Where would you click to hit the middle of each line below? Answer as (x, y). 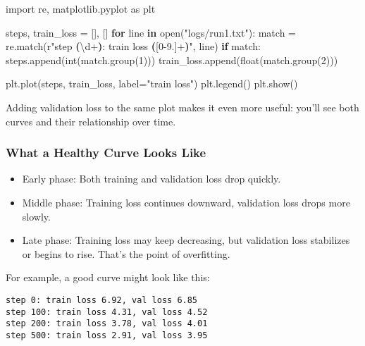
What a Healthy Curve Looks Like (106, 153)
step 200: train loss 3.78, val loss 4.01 (107, 324)
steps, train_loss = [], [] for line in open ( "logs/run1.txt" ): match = (151, 32)
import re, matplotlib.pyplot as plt (81, 8)
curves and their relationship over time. (91, 121)
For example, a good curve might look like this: (108, 277)
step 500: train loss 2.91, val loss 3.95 (107, 335)
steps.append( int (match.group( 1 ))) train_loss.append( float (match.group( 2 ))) (172, 60)
